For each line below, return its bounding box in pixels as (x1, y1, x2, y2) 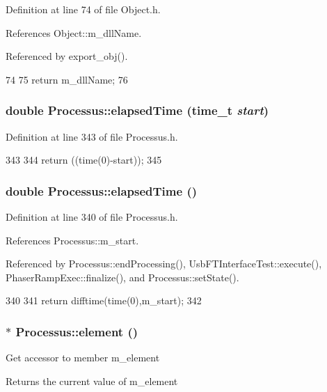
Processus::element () (15, 322, 138, 340)
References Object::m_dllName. (6, 25, 142, 40)
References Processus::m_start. (6, 233, 139, 247)
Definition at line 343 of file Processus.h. (6, 129, 178, 143)
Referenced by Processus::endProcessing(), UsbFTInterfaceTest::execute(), (6, 256, 322, 271)
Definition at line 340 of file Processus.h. (6, 210, 178, 224)
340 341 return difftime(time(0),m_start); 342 (6, 293, 202, 308)
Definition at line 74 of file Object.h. (6, 2, 161, 16)
